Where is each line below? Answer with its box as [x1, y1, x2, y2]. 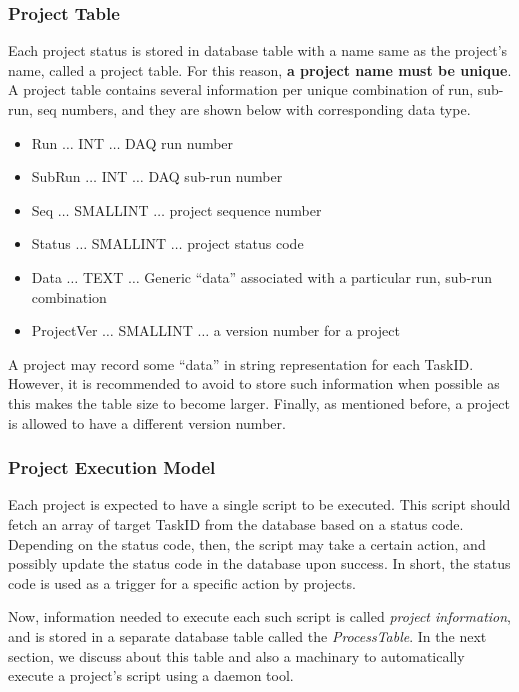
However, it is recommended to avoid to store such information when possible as [8, 373, 500, 394]
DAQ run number [125, 132, 234, 153]
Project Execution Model [8, 455, 216, 480]
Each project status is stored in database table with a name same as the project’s [8, 40, 508, 61]
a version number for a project [213, 320, 400, 341]
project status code [187, 233, 304, 254]
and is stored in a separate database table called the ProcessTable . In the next [8, 625, 487, 646]
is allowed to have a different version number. [8, 412, 286, 433]
